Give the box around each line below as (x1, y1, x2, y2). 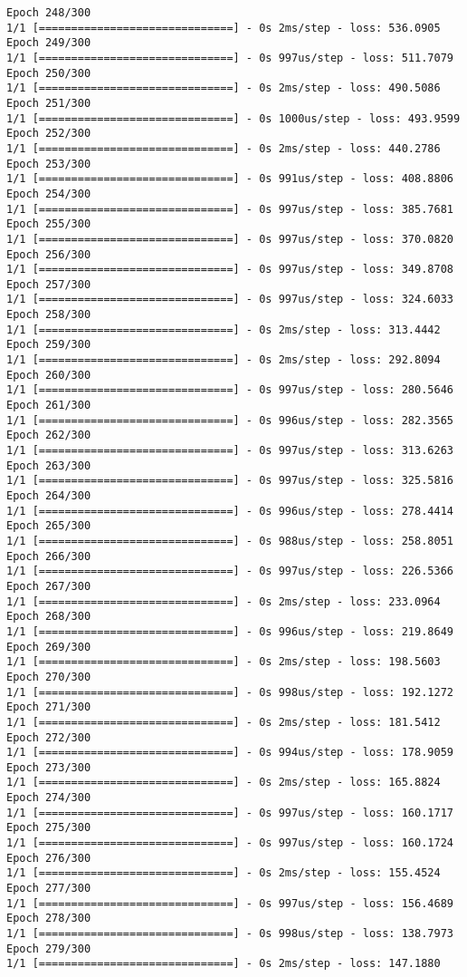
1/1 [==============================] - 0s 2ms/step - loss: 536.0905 (6, 21, 441, 34)
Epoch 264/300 (6, 489, 91, 502)
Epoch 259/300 (6, 338, 91, 352)
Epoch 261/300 (6, 399, 91, 412)
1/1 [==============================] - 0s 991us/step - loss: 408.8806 (6, 172, 453, 186)
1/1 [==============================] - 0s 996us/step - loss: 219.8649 (6, 624, 453, 638)
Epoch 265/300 (6, 519, 91, 533)
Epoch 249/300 (6, 36, 91, 50)
